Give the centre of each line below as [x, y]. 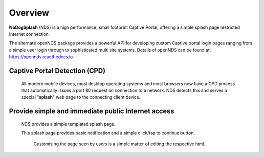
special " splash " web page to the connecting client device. [81, 97]
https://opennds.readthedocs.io [41, 57]
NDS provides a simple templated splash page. [68, 124]
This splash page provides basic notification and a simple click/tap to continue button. [108, 133]
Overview [29, 13]
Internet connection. [29, 34]
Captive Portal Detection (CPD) [57, 71]
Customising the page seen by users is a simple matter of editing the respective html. [119, 144]
